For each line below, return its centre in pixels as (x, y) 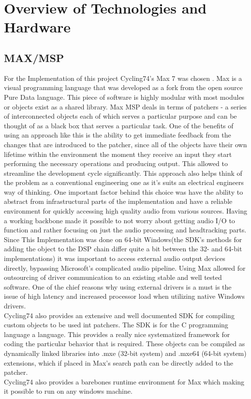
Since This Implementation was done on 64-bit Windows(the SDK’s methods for (123, 239)
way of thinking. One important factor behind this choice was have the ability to (124, 192)
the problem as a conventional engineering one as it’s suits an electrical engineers (124, 182)
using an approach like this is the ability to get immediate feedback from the (118, 135)
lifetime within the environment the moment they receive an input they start (118, 154)
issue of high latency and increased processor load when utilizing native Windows (124, 296)
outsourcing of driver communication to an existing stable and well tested (113, 277)
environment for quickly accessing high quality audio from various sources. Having (126, 211)
